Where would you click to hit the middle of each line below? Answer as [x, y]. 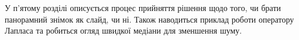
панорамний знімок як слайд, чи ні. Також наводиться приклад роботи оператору [149, 19]
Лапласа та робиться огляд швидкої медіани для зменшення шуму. [123, 30]
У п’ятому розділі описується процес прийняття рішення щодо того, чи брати [143, 8]
